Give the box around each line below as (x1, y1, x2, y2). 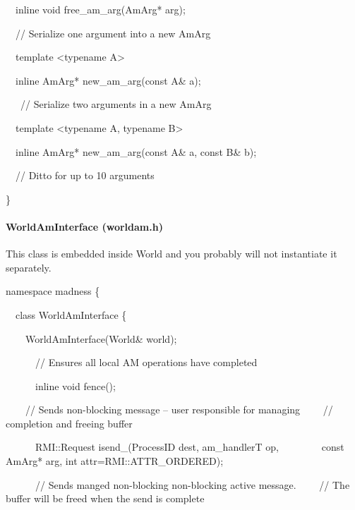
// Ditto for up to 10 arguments (15, 168, 155, 183)
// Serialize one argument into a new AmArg (15, 25, 211, 40)
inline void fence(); (35, 378, 116, 393)
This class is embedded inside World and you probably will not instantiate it (6, 246, 337, 261)
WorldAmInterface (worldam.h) (6, 219, 163, 233)
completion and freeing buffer (6, 415, 133, 430)
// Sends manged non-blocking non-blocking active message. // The (35, 477, 350, 492)
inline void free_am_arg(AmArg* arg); (15, 2, 186, 16)
